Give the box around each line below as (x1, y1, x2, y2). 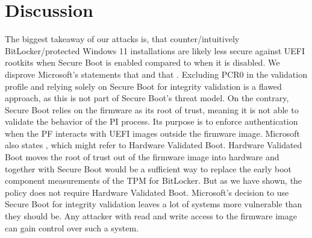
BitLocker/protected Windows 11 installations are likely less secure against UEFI (5, 44, 305, 57)
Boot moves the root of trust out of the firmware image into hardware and (5, 151, 279, 163)
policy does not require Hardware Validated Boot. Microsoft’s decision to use (5, 186, 289, 198)
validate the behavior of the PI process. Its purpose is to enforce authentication (5, 115, 298, 128)
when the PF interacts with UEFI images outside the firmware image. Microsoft (5, 127, 301, 139)
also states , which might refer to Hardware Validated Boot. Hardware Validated (5, 139, 302, 151)
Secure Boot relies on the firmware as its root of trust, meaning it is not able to (5, 103, 299, 116)
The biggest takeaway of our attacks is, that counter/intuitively (5, 33, 240, 45)
